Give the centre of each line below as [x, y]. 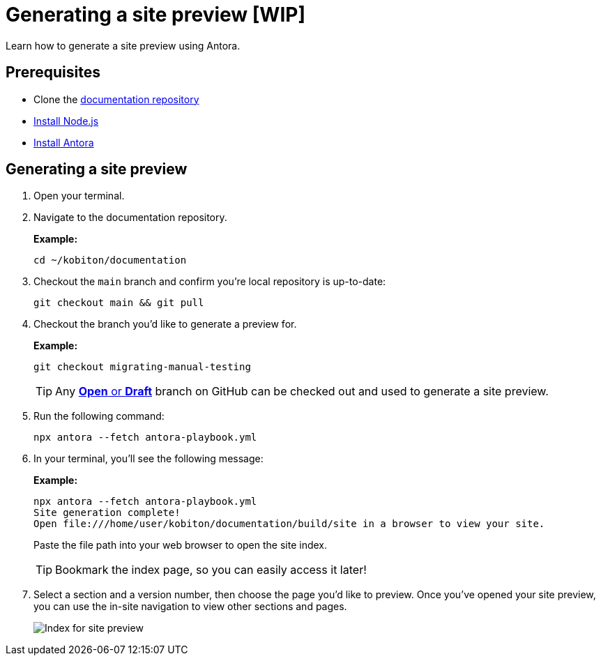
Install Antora [64, 142]
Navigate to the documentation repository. [130, 218]
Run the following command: [99, 416]
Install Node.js [66, 121]
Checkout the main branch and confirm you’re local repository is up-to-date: [210, 282]
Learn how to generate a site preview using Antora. [123, 45]
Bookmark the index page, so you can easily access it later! [211, 570]
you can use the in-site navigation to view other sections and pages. [190, 607]
